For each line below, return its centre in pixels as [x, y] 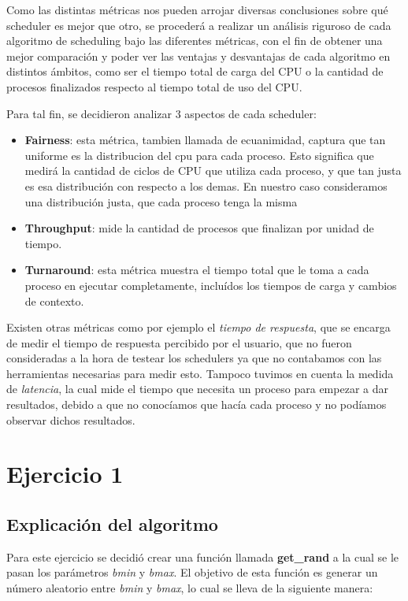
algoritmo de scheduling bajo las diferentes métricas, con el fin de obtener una [195, 41]
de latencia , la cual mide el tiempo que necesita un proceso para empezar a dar [197, 389]
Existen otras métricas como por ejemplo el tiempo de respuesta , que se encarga [198, 327]
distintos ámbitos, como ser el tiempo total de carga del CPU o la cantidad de [195, 71]
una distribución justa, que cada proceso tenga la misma [161, 201]
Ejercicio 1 [65, 474]
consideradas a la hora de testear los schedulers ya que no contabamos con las [194, 358]
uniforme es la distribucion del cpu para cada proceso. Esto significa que [199, 155]
